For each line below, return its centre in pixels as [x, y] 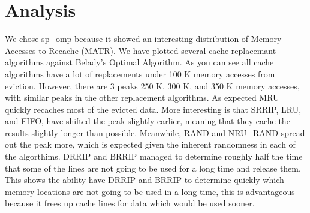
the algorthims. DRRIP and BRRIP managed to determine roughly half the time [154, 156]
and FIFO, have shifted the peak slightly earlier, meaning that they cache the [148, 121]
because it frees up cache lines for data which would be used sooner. [130, 203]
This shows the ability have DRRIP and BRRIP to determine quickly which [145, 180]
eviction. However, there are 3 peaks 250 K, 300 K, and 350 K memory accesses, [152, 85]
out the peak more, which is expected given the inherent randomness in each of [150, 144]
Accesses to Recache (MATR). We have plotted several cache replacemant [141, 50]
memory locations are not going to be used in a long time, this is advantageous [150, 191]
